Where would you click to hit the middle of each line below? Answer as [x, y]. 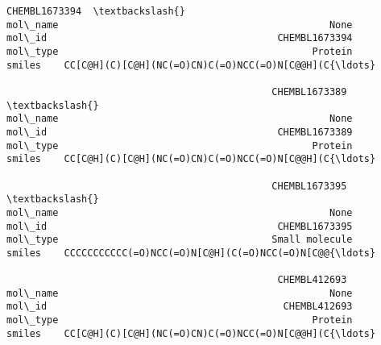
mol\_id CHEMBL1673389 [180, 132]
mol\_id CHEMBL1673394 [180, 38]
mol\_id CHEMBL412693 [180, 307]
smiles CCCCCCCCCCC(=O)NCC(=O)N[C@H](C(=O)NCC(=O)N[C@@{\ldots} [191, 253]
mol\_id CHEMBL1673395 [180, 226]
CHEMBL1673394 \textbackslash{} [96, 11]
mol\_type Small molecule [180, 240]
